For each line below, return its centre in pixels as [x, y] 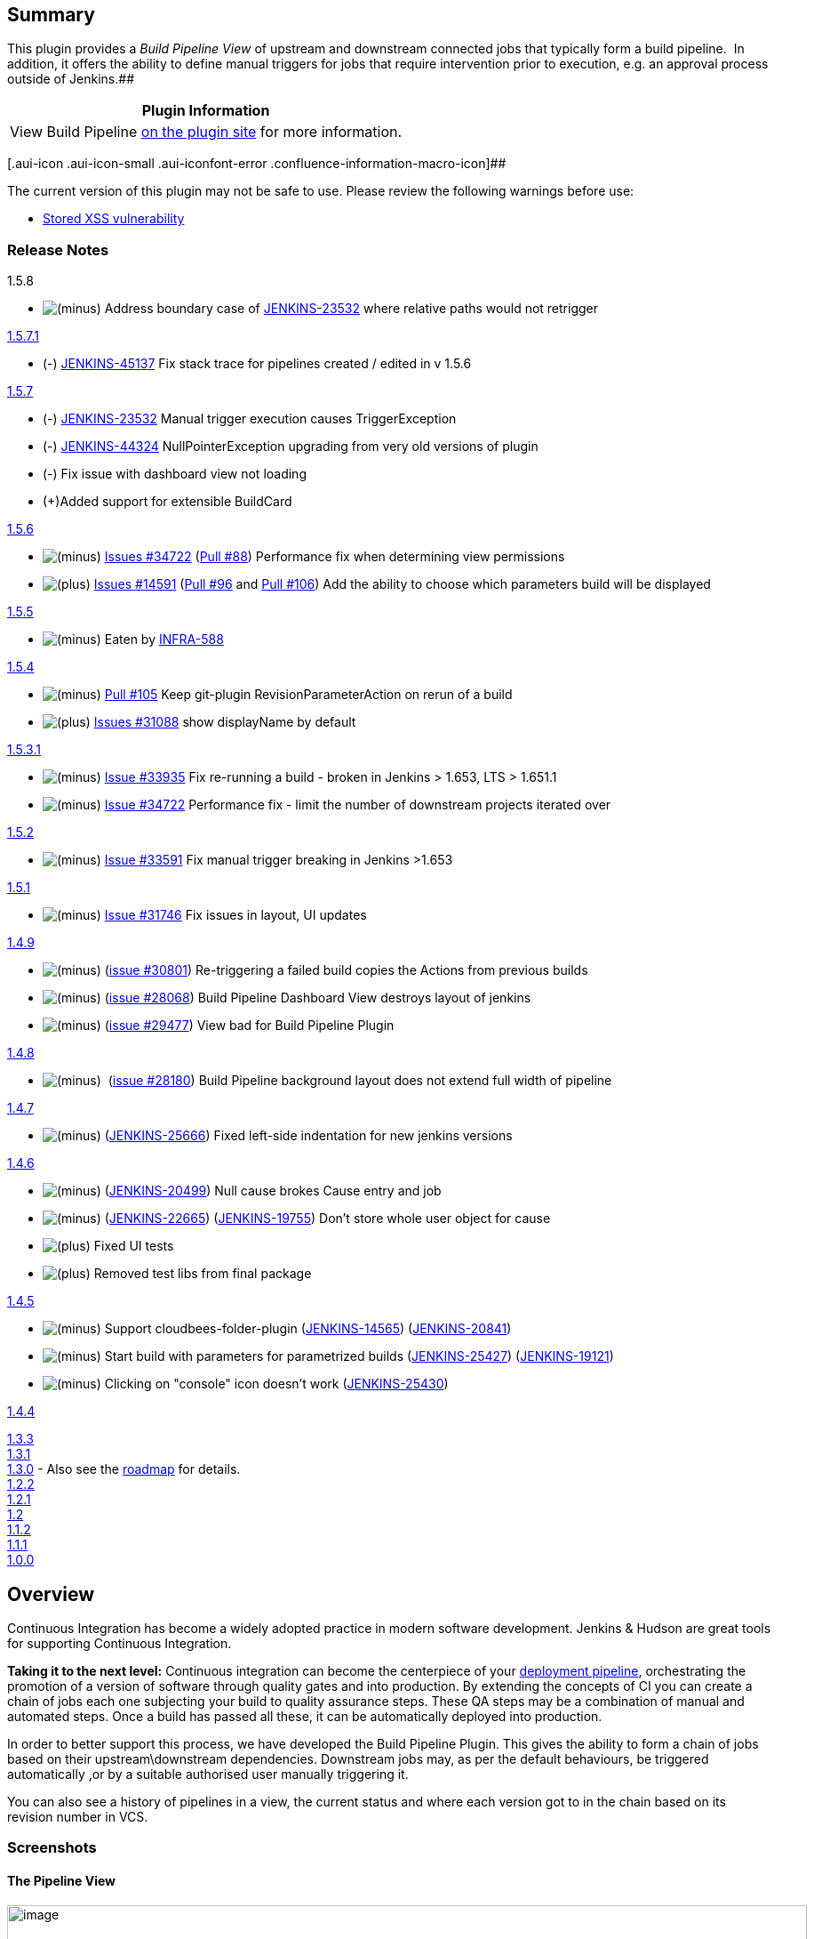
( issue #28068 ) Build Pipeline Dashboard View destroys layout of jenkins [318, 998]
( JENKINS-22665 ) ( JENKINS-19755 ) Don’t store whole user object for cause [327, 1219]
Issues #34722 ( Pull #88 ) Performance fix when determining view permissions [335, 557]
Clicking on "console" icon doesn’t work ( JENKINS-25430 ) [276, 1384]
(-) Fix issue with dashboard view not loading [175, 474]
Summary [51, 15]
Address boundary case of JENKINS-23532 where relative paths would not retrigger [351, 309]
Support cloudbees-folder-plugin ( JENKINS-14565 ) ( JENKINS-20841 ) [308, 1329]
